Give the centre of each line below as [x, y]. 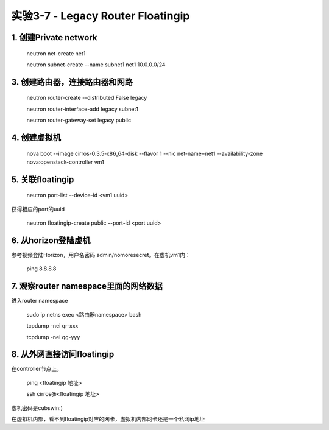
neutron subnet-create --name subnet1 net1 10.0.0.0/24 [96, 65]
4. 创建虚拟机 [36, 137]
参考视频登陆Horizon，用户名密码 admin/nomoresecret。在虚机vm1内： [101, 255]
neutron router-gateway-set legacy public [79, 120]
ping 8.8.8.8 [41, 269]
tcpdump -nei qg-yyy [53, 337]
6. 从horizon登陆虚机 [51, 240]
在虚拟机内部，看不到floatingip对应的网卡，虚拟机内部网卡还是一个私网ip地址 [108, 419]
